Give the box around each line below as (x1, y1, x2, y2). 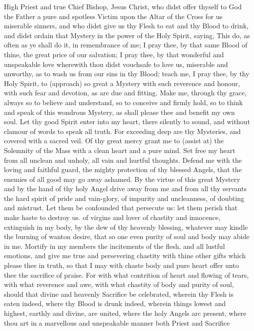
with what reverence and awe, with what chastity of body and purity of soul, (4, 279, 234, 289)
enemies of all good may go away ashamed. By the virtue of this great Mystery (4, 174, 240, 184)
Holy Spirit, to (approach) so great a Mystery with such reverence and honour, (4, 78, 240, 88)
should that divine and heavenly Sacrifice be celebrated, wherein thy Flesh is (4, 288, 233, 299)
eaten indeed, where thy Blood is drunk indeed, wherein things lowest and (4, 298, 226, 309)
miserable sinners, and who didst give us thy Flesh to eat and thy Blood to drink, (4, 21, 249, 31)
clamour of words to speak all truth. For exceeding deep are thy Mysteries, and (4, 126, 241, 136)
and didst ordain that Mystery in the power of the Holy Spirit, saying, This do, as (4, 30, 250, 40)
